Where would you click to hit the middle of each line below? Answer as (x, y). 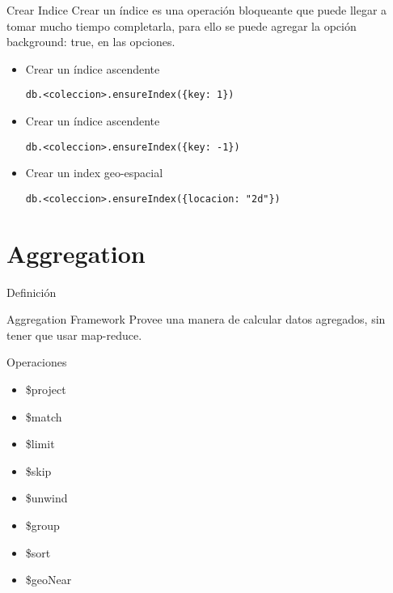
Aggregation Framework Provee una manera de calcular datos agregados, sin (196, 319)
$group (42, 525)
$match (44, 416)
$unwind (46, 498)
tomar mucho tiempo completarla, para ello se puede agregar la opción (182, 25)
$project (46, 390)
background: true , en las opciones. (91, 42)
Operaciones (37, 362)
